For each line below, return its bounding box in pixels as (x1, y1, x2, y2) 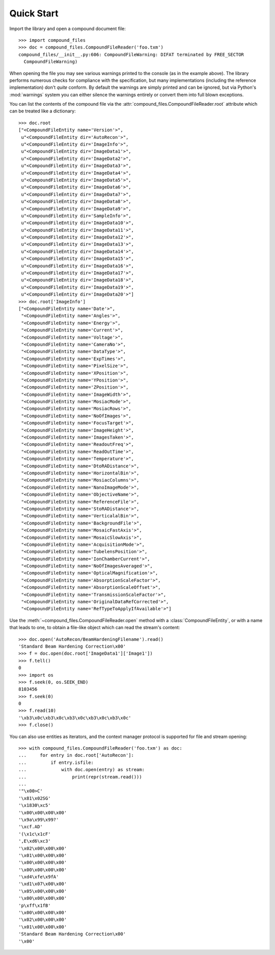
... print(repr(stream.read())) (18, 774, 142, 780)
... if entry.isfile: (18, 759, 94, 766)
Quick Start (9, 8, 59, 19)
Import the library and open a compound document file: (9, 26, 126, 32)
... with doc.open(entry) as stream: (18, 767, 145, 773)
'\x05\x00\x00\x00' (18, 888, 67, 894)
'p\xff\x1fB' (18, 902, 51, 909)
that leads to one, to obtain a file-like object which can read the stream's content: (9, 625, 180, 631)
